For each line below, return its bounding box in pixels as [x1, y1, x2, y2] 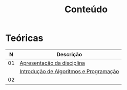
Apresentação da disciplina [19, 59, 86, 66]
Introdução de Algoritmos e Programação [19, 67, 119, 75]
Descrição [56, 51, 82, 58]
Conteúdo [64, 4, 108, 15]
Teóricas [5, 32, 44, 44]
